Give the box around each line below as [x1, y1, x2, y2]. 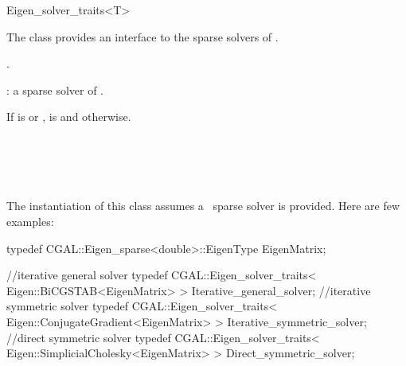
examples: [6, 212, 54, 229]
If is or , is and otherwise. [6, 108, 131, 125]
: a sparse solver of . [6, 81, 104, 98]
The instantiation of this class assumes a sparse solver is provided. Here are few [6, 197, 400, 214]
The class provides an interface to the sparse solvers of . [6, 28, 279, 45]
